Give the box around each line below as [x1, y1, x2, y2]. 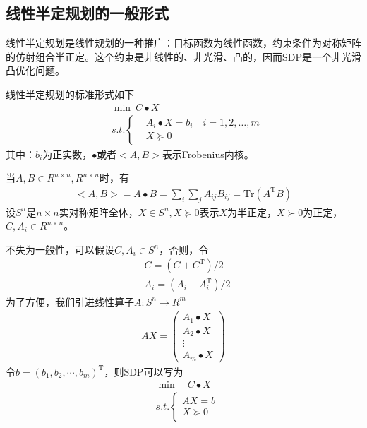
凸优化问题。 [6, 63, 65, 78]
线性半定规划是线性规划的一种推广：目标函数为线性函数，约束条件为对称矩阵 [6, 35, 361, 50]
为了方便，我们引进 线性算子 [6, 294, 134, 309]
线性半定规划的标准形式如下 [6, 86, 134, 101]
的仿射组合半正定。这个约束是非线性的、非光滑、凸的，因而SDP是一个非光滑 [6, 49, 362, 64]
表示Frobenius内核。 [162, 146, 254, 161]
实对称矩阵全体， [59, 204, 138, 219]
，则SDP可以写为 [104, 364, 183, 379]
